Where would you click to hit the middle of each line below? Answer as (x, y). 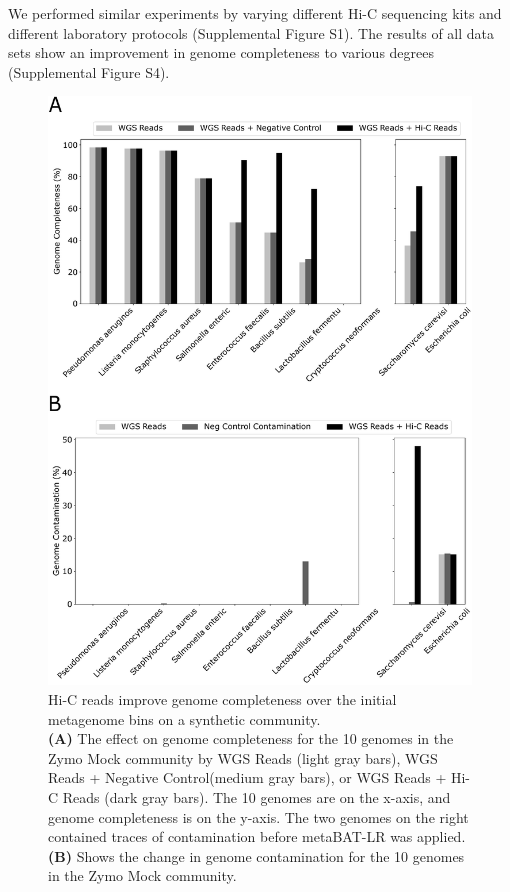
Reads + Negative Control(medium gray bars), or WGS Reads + (247, 777)
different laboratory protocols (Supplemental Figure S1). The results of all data (251, 32)
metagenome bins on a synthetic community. (184, 718)
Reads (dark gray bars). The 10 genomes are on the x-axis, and (256, 797)
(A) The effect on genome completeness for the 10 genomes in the (251, 738)
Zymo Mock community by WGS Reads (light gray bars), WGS (243, 757)
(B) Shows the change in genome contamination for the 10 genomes (256, 855)
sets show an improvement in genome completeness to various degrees (221, 52)
